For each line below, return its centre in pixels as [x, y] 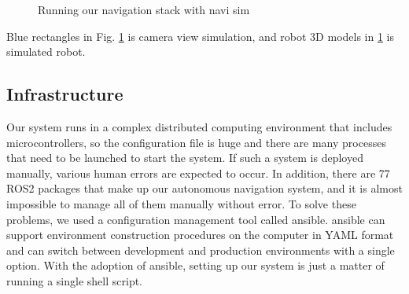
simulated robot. [46, 51]
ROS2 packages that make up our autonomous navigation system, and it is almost [204, 188]
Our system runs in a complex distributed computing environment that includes [199, 126]
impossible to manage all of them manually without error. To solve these [181, 203]
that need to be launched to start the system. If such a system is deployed [185, 158]
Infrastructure [65, 94]
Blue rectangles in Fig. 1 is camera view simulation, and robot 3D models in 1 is [201, 36]
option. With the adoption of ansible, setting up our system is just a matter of [195, 265]
